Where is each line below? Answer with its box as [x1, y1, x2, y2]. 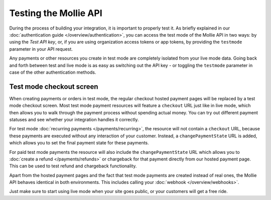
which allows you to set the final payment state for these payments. [9, 140, 149, 146]
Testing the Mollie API [9, 8, 102, 19]
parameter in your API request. [9, 46, 73, 52]
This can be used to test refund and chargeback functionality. [9, 163, 137, 169]
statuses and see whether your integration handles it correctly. [9, 116, 139, 122]
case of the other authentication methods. [9, 69, 96, 75]
